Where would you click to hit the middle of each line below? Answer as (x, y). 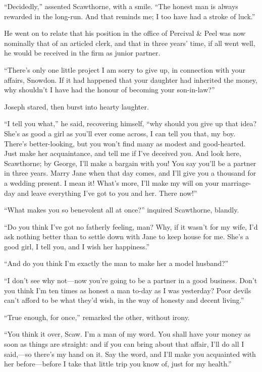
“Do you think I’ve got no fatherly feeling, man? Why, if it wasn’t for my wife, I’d (131, 226)
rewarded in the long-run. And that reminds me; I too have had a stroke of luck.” (130, 16)
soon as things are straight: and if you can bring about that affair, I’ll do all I (124, 344)
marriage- (236, 182)
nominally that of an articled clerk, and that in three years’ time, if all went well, (130, 43)
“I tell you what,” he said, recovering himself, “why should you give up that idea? (130, 123)
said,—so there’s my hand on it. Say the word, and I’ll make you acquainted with (130, 354)
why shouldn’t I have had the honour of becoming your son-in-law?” (110, 90)
